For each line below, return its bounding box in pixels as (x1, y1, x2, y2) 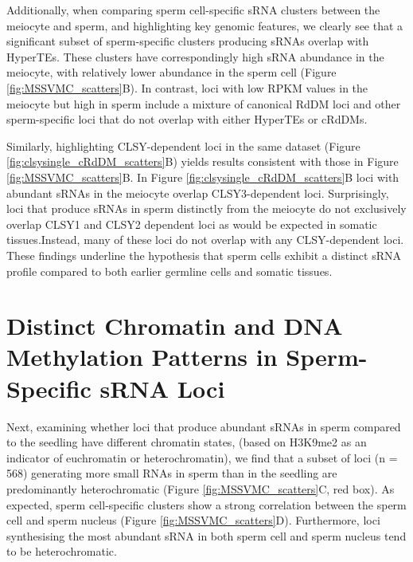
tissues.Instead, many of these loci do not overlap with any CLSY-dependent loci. (6, 231, 404, 248)
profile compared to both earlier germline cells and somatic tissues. (6, 262, 333, 279)
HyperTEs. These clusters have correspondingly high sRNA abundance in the (6, 48, 384, 65)
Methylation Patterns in (6, 340, 278, 373)
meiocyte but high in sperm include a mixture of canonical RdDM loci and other (6, 95, 401, 112)
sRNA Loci (99, 371, 225, 404)
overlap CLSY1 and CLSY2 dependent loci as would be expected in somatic (6, 215, 377, 232)
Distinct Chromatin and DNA (6, 309, 343, 342)
